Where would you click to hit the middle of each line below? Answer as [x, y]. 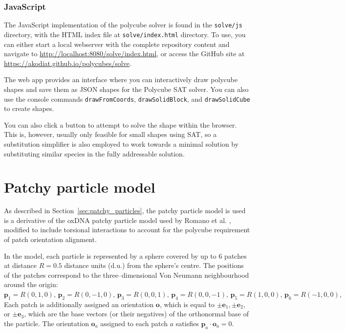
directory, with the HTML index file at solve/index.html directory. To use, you [125, 34]
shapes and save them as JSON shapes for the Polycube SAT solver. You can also [126, 89]
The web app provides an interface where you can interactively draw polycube [121, 79]
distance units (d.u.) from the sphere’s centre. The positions [154, 265]
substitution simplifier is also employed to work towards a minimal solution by [121, 144]
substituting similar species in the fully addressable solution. [94, 153]
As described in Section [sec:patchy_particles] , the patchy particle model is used [125, 211]
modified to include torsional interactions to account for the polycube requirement [127, 230]
